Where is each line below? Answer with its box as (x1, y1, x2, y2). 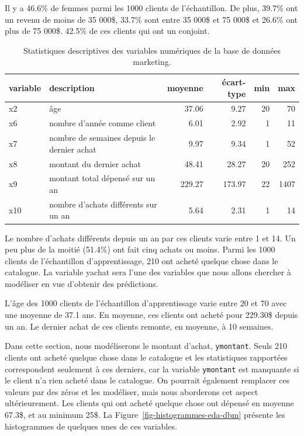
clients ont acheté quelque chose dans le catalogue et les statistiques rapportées (5, 351, 288, 363)
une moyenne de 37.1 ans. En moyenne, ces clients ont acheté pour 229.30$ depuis (5, 309, 298, 321)
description (49, 81, 95, 94)
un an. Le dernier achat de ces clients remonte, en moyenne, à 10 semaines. (5, 320, 274, 332)
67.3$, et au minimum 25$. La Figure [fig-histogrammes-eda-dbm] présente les (5, 408, 285, 420)
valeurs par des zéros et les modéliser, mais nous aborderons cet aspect (5, 385, 258, 397)
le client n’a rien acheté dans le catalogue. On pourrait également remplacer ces (5, 374, 290, 386)
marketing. (133, 56, 171, 68)
